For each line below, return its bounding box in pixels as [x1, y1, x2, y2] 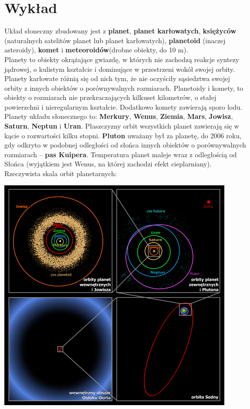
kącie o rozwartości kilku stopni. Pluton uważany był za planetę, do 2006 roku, [4, 130, 242, 140]
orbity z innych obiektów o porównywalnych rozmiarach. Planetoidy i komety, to [4, 82, 243, 93]
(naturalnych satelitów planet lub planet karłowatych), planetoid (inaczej [4, 35, 226, 45]
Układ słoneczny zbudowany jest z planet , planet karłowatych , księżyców [4, 26, 236, 36]
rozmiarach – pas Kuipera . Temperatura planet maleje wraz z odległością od [4, 149, 237, 159]
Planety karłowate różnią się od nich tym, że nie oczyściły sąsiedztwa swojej [4, 73, 230, 83]
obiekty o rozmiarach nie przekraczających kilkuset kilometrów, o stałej [4, 92, 217, 102]
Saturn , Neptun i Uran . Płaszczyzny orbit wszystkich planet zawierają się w [4, 121, 239, 131]
